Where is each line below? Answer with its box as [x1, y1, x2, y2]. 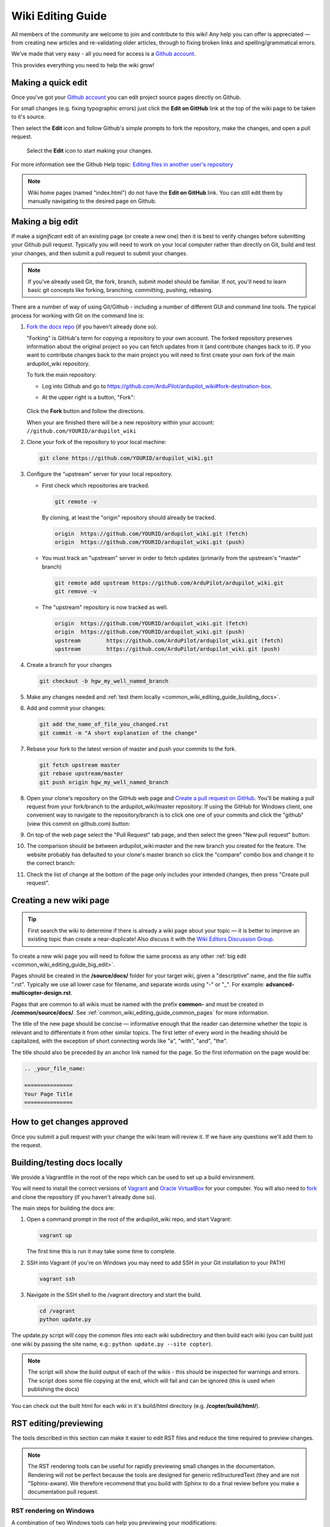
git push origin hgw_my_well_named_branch [39, 779, 169, 785]
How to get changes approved [11, 1117, 128, 1127]
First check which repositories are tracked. [42, 481, 150, 489]
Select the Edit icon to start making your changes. [26, 147, 153, 154]
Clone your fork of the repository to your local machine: [26, 439, 167, 446]
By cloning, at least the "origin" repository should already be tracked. [42, 514, 216, 521]
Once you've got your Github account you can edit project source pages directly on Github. [11, 93, 241, 101]
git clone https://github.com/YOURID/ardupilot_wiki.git [39, 455, 214, 462]
